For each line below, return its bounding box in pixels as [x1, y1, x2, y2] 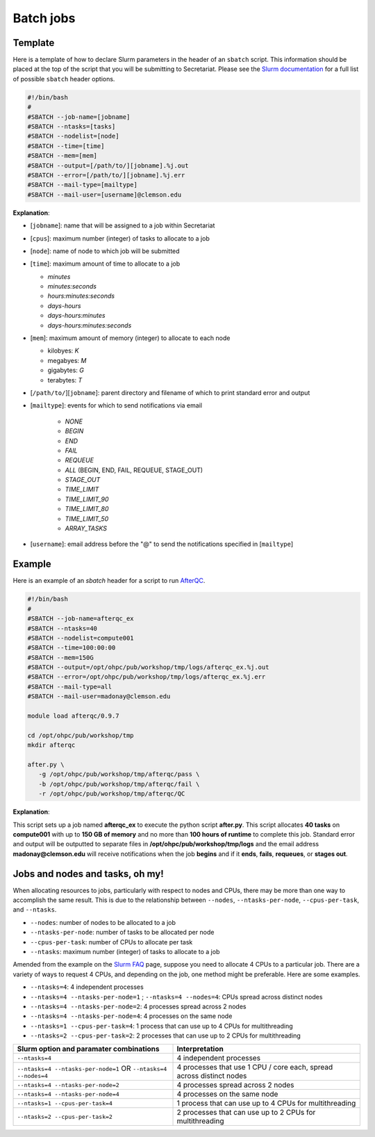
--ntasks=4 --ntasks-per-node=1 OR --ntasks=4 [17, 1063, 167, 1073]
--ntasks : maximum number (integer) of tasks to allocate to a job [30, 947, 220, 955]
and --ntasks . [12, 905, 57, 914]
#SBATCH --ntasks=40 [27, 624, 97, 632]
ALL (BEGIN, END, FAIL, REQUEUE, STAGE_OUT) [65, 466, 203, 474]
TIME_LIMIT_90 [65, 494, 109, 503]
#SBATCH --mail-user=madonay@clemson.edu [27, 693, 171, 700]
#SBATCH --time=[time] [27, 142, 105, 150]
